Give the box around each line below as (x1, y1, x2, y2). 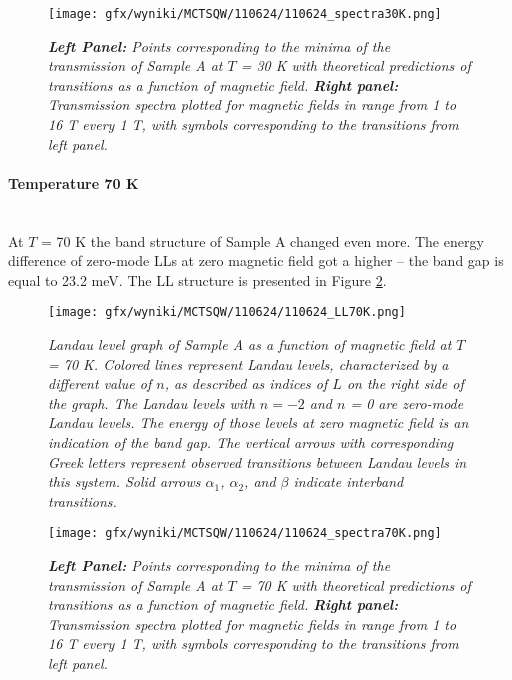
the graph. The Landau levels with (48, 392, 255, 413)
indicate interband (293, 471, 404, 492)
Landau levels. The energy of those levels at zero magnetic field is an (48, 412, 469, 433)
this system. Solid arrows (48, 471, 201, 492)
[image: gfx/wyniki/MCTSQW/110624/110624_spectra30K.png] (48, 7, 442, 21)
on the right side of (346, 373, 464, 394)
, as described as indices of (164, 373, 328, 394)
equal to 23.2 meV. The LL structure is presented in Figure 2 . (8, 269, 387, 290)
